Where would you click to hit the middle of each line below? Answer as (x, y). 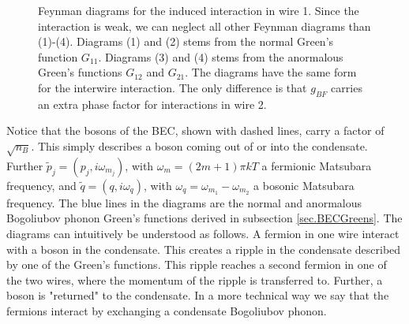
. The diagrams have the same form (271, 72)
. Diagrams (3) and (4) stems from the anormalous (221, 56)
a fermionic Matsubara (317, 165)
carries (347, 87)
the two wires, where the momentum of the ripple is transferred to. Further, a (195, 279)
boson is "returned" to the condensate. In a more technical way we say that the (198, 295)
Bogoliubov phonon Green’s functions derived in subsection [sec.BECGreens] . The (204, 218)
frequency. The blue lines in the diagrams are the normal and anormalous (184, 202)
